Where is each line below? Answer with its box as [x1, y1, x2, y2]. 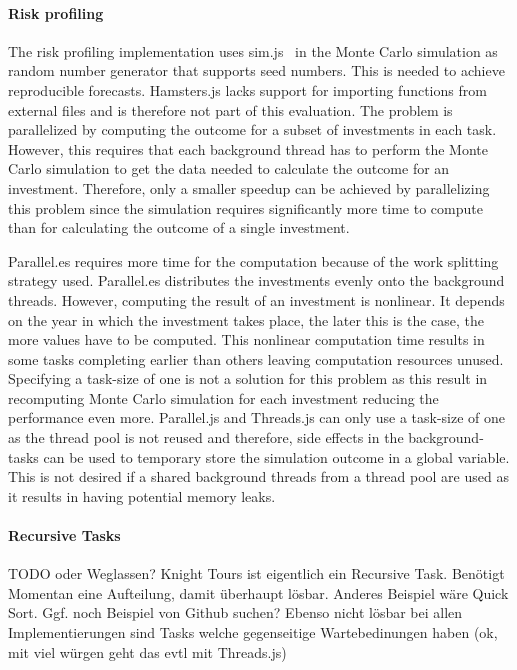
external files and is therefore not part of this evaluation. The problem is [8, 99, 453, 120]
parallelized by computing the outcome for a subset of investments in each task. [8, 119, 497, 140]
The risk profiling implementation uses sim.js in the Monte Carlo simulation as [8, 40, 498, 61]
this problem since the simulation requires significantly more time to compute [8, 197, 483, 218]
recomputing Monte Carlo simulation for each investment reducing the [8, 387, 439, 408]
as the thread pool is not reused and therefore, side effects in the [8, 427, 404, 448]
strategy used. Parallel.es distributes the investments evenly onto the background [8, 270, 505, 291]
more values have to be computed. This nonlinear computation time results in [8, 329, 485, 350]
